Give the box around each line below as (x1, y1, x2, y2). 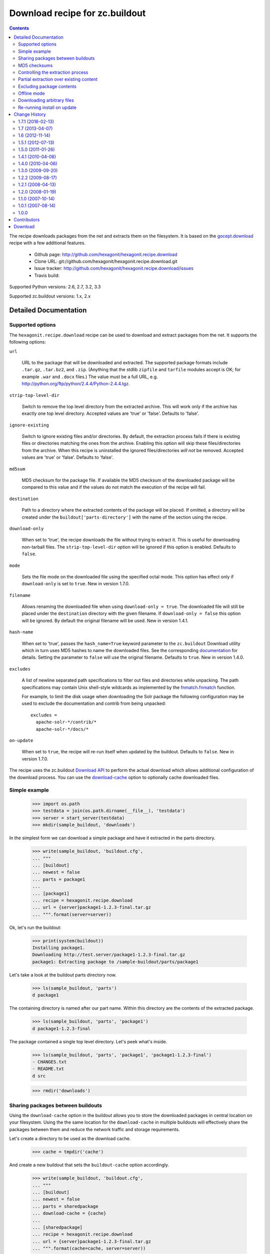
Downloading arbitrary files (18, 97, 74, 103)
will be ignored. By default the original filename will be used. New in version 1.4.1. (21, 617, 189, 623)
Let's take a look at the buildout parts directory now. (9, 972, 117, 978)
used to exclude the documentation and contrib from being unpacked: (21, 700, 166, 707)
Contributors (13, 217, 40, 223)
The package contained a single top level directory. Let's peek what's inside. (9, 1038, 167, 1044)
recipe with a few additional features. (9, 240, 86, 246)
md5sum (9, 466, 25, 472)
